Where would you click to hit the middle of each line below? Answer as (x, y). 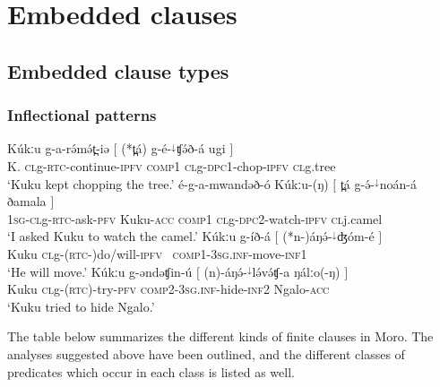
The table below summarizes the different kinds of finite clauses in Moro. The (220, 336)
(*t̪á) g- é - (147, 148)
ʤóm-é (356, 236)
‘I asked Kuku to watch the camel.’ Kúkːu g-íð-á (139, 236)
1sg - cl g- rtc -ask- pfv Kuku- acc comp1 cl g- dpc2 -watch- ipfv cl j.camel (195, 218)
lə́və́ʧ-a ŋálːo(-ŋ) (296, 271)
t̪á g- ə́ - (358, 183)
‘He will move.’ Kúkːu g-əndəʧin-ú (100, 271)
